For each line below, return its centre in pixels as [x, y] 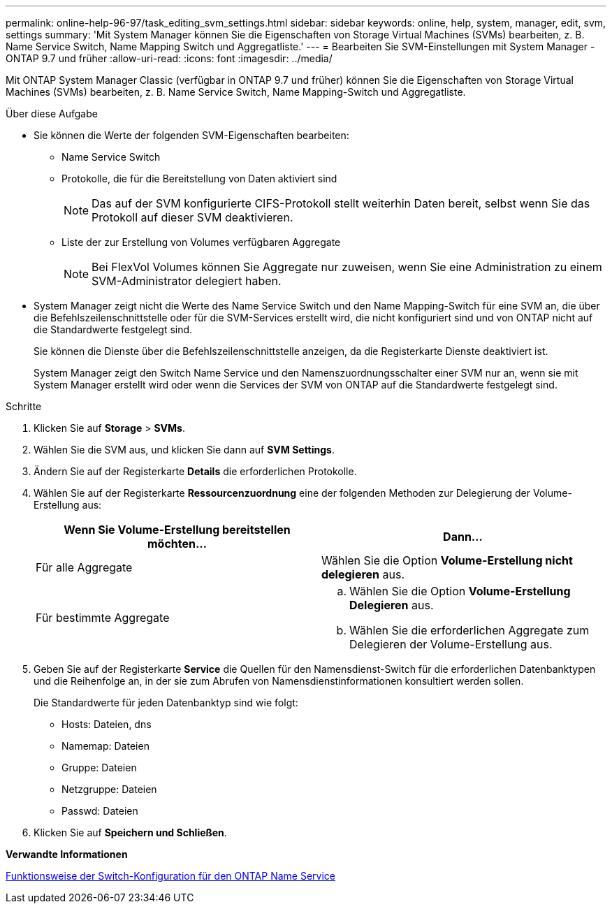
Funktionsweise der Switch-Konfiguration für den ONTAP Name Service [170, 876]
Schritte [24, 406]
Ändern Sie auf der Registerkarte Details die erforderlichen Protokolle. [195, 471]
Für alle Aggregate [84, 567]
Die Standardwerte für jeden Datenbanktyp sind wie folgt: [166, 703]
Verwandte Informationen [67, 854]
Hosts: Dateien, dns [107, 724]
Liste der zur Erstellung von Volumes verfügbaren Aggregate [201, 242]
